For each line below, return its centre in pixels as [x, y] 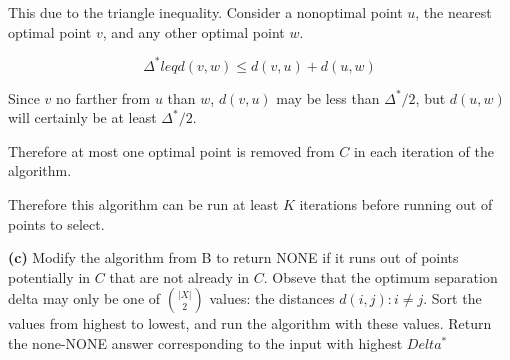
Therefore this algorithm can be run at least [143, 204]
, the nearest [453, 12]
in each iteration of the [423, 150]
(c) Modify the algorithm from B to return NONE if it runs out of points [233, 257]
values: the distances [272, 298]
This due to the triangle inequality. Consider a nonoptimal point [205, 12]
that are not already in [179, 276]
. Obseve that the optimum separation [380, 276]
